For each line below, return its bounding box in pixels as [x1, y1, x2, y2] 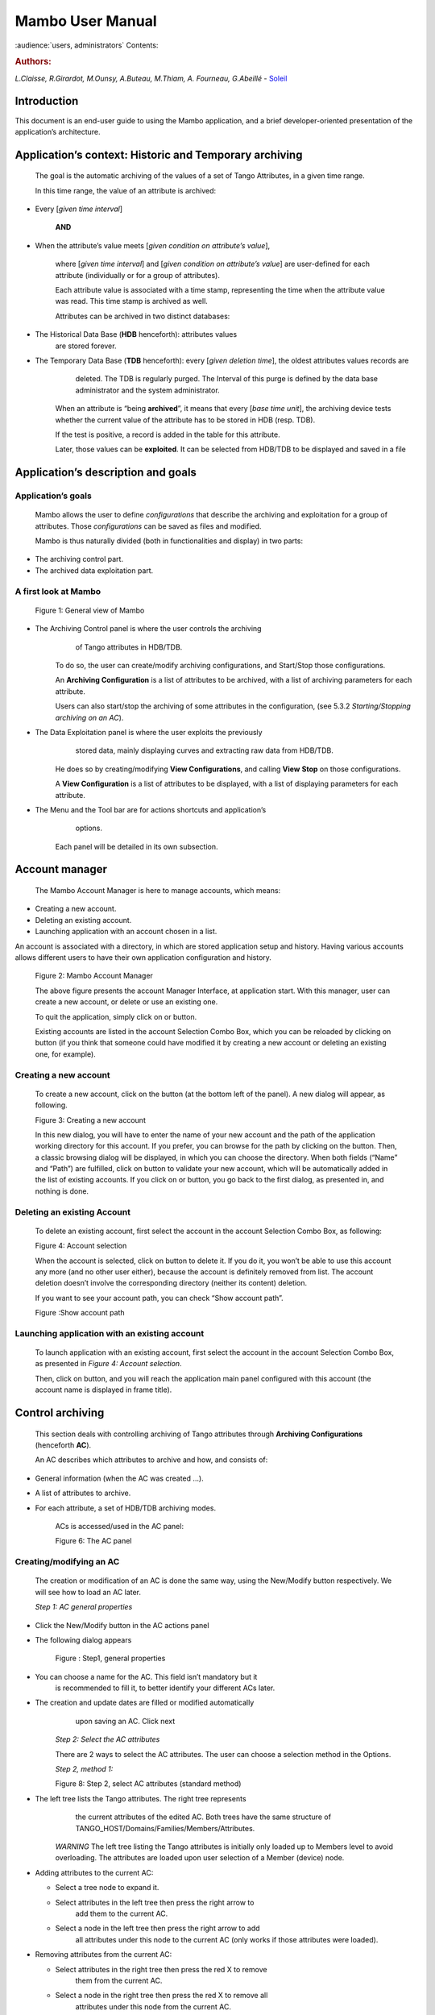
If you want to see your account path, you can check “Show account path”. [35, 1293, 284, 1302]
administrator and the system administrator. [75, 385, 221, 395]
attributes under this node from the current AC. [75, 2001, 231, 2011]
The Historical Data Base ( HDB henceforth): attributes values [35, 330, 238, 339]
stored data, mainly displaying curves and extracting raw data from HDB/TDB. [75, 746, 333, 755]
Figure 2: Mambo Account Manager [35, 971, 153, 981]
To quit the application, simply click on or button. [35, 1012, 197, 1021]
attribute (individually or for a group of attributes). [55, 270, 221, 280]
